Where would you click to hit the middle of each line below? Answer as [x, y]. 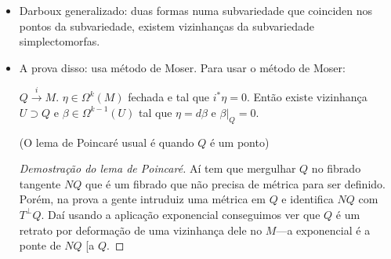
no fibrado [336, 168]
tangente [40, 183]
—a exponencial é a [323, 230]
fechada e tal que [169, 97]
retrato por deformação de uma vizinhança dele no [141, 230]
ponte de [40, 245]
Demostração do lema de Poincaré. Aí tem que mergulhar [157, 168]
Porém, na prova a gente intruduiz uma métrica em [142, 199]
